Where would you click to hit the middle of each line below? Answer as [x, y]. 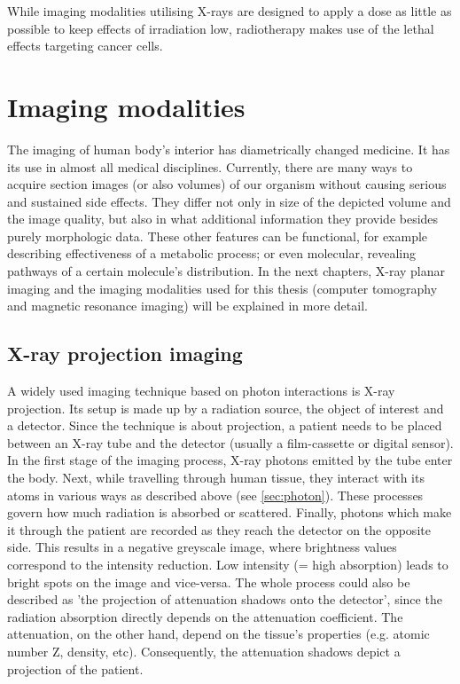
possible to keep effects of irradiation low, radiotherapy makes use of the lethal [221, 28]
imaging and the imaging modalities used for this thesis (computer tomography [222, 288]
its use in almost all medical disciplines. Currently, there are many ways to [210, 166]
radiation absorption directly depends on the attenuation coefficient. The [205, 616]
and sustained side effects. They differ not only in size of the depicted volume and [229, 201]
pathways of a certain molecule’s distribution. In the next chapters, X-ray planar [226, 271]
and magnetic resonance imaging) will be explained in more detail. [187, 306]
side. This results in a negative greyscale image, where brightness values [202, 547]
